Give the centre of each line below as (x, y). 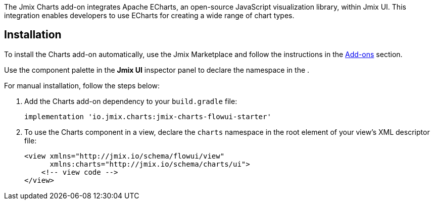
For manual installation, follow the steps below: (82, 85)
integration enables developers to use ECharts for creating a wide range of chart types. (149, 15)
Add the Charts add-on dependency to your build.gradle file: (131, 101)
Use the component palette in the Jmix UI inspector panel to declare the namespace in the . (157, 70)
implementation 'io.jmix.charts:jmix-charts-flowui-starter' (148, 116)
